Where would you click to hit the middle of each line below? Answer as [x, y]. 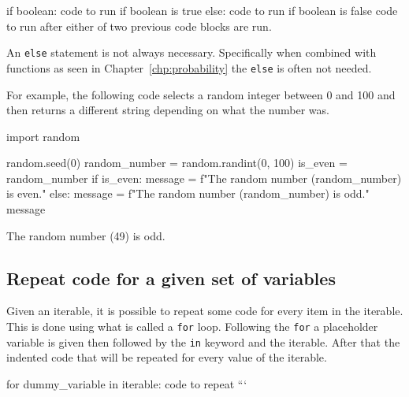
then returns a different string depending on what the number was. [168, 110]
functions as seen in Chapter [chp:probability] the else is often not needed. [189, 67]
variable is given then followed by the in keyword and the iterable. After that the [203, 341]
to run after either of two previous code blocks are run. [139, 26]
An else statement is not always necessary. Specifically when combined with [191, 52]
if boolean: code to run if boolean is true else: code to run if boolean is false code [202, 10]
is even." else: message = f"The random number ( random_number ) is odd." [188, 193]
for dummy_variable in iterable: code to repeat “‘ [127, 383]
